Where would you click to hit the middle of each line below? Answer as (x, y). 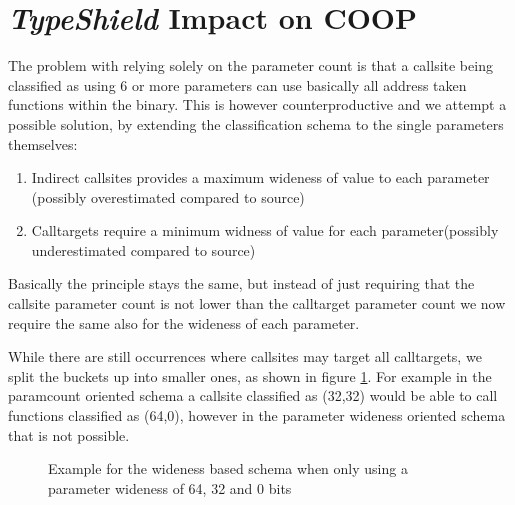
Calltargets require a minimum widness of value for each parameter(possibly (265, 230)
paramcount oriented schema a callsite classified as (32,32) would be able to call (253, 395)
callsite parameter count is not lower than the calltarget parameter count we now (257, 303)
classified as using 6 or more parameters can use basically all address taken (237, 84)
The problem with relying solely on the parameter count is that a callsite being (250, 65)
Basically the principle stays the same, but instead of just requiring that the (241, 283)
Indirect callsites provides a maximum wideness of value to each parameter (260, 177)
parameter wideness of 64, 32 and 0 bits (170, 487)
